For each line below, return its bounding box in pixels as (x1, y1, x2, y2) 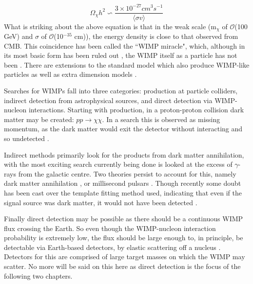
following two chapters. (4, 270, 73, 281)
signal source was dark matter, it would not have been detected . (4, 197, 197, 207)
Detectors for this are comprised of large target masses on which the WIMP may (4, 251, 245, 262)
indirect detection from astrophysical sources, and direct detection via (4, 95, 213, 105)
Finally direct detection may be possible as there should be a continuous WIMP (4, 213, 243, 224)
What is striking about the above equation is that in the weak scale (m (4, 21, 216, 31)
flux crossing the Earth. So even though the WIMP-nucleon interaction (4, 223, 216, 233)
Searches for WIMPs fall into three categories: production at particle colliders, (4, 85, 238, 95)
